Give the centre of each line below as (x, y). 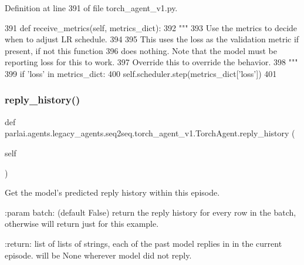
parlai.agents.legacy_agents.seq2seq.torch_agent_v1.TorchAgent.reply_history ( (150, 133)
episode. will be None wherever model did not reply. (98, 255)
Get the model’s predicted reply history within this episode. (112, 192)
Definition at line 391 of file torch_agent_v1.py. (91, 8)
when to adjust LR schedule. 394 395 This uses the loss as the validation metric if (152, 39)
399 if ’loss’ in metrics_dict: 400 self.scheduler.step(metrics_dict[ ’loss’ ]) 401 (141, 73)
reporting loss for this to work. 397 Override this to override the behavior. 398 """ (151, 62)
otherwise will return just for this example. (82, 224)
